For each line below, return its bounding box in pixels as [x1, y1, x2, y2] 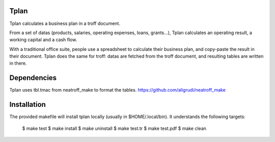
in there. [9, 60, 27, 66]
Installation [9, 100, 46, 109]
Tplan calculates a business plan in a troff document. [9, 20, 121, 26]
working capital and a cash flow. [9, 37, 77, 43]
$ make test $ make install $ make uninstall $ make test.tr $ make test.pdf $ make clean [22, 125, 206, 131]
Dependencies [9, 74, 57, 82]
